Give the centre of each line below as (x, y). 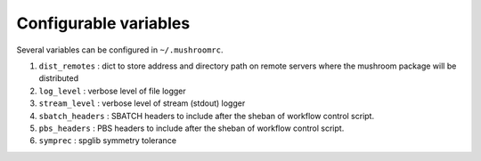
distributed (59, 78)
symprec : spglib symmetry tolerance (108, 141)
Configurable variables (103, 23)
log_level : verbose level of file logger (112, 91)
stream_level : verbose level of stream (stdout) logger (142, 103)
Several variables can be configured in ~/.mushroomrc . (120, 50)
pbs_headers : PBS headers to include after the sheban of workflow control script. (192, 128)
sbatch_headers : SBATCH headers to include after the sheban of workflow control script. (206, 116)
